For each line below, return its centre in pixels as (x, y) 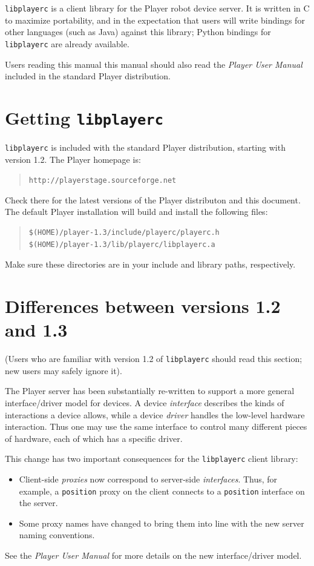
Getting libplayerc (84, 117)
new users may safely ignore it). (64, 370)
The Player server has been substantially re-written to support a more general (150, 391)
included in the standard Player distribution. (88, 76)
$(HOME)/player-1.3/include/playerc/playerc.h (124, 233)
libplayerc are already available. (67, 43)
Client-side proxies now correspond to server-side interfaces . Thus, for (148, 479)
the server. (38, 503)
